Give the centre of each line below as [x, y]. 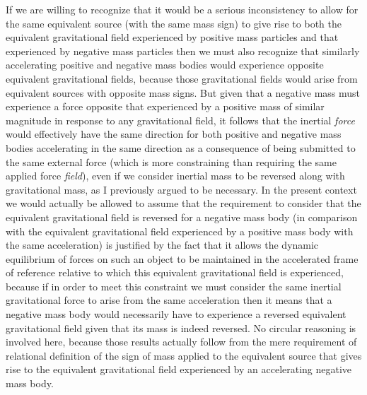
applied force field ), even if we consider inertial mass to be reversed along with [175, 176]
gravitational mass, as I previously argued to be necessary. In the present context [181, 189]
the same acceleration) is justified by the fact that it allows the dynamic [162, 245]
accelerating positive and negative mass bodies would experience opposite [165, 65]
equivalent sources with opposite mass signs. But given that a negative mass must [183, 92]
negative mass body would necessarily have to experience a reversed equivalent [176, 314]
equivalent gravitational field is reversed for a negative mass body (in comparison [182, 217]
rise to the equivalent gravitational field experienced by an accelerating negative [179, 369]
